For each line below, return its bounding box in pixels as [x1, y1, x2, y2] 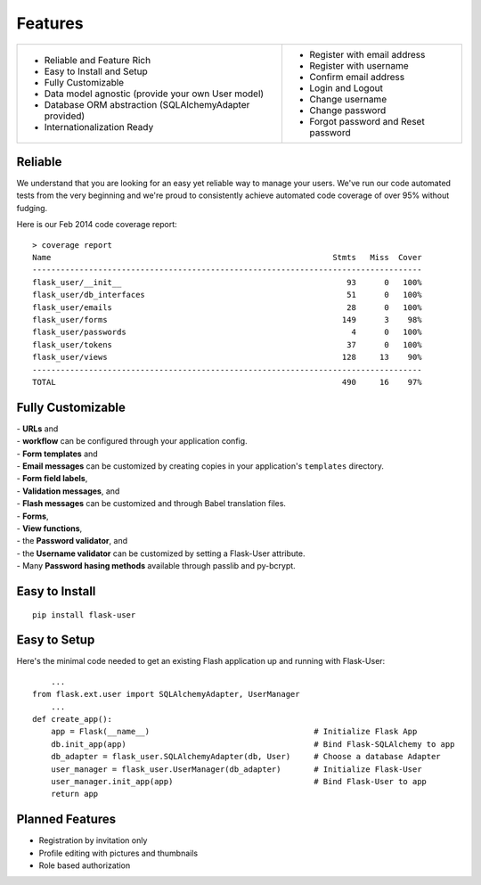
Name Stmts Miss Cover [32, 252, 422, 263]
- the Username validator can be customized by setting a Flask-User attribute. [16, 548, 306, 559]
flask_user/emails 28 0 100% [32, 302, 422, 312]
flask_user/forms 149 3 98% [32, 315, 422, 324]
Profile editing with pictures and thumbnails [38, 848, 199, 858]
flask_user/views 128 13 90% [32, 352, 422, 363]
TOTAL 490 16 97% [32, 377, 422, 387]
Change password [308, 103, 387, 116]
